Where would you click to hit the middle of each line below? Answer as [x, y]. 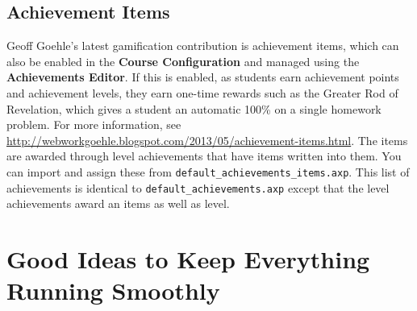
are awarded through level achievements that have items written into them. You [204, 156]
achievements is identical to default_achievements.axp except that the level [198, 187]
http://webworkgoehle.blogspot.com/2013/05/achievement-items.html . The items [207, 140]
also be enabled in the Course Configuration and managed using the [183, 61]
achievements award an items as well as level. [118, 203]
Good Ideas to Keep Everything [188, 259]
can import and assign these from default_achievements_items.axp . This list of [208, 171]
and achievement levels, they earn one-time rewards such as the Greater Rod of [202, 92]
